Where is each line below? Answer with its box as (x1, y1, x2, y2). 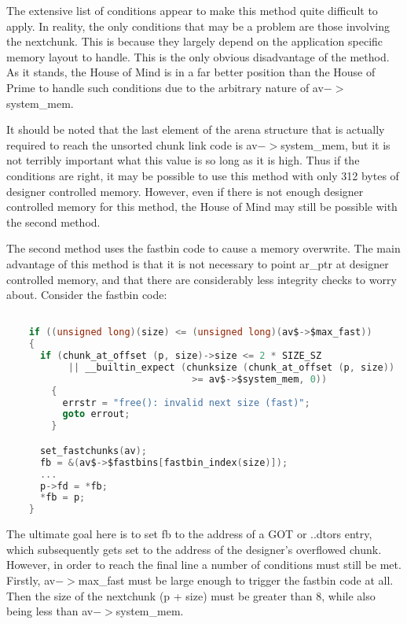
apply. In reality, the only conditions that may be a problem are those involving (6, 17, 390, 34)
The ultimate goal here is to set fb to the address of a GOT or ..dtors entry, (6, 526, 372, 542)
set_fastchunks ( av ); (39, 445, 148, 456)
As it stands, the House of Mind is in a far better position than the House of (6, 64, 376, 80)
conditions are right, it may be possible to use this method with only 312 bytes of (6, 167, 399, 183)
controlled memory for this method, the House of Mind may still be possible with (6, 198, 398, 215)
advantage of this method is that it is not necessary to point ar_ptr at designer (6, 255, 389, 271)
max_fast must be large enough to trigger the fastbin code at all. (78, 571, 394, 588)
